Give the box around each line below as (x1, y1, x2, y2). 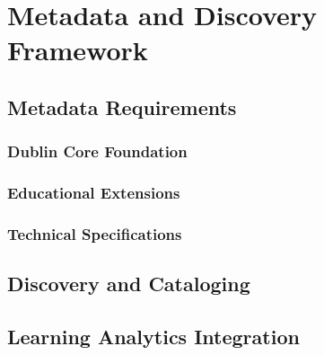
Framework (7, 31, 148, 68)
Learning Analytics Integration (7, 323, 300, 351)
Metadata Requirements (7, 93, 237, 120)
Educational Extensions (7, 182, 180, 204)
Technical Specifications (7, 222, 182, 244)
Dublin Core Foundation (7, 140, 188, 163)
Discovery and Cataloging (7, 270, 250, 297)
